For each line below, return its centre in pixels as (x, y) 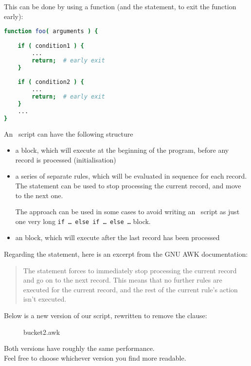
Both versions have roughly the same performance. (79, 348)
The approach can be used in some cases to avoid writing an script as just (127, 212)
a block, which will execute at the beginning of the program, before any (122, 150)
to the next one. (39, 195)
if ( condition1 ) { (51, 46)
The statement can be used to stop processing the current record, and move (128, 185)
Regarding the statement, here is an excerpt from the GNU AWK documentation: (126, 254)
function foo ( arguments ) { (51, 31)
